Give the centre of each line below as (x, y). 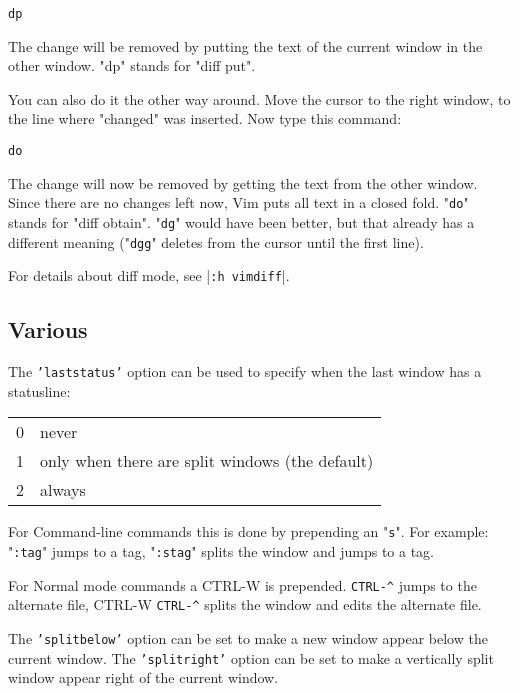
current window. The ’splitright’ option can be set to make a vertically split (251, 657)
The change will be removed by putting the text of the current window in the (245, 45)
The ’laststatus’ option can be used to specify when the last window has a (245, 371)
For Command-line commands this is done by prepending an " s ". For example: (248, 531)
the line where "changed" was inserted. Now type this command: (205, 118)
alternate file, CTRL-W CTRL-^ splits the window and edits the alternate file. (245, 604)
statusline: (39, 390)
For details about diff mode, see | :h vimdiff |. (149, 275)
